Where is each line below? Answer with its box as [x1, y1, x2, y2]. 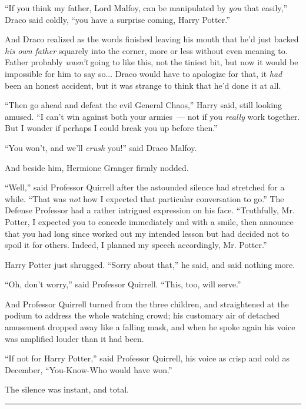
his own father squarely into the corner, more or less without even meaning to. [5, 44, 288, 56]
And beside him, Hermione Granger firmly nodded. [5, 161, 189, 173]
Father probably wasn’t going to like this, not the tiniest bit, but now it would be [5, 56, 298, 68]
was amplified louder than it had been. [5, 332, 144, 344]
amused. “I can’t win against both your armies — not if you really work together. [5, 110, 300, 122]
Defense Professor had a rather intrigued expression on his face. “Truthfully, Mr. [5, 204, 295, 216]
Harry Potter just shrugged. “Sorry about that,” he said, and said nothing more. [5, 258, 295, 270]
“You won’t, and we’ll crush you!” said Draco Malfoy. [5, 141, 197, 153]
